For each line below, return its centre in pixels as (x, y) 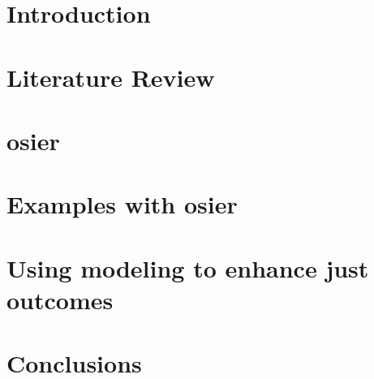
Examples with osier (122, 204)
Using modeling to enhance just (188, 267)
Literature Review (111, 77)
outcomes (60, 299)
